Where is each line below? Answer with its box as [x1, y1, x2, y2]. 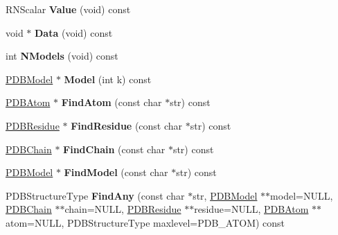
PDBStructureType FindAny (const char [6, 188, 185, 202]
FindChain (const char [63, 141, 166, 156]
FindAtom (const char [61, 95, 162, 110]
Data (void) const [35, 25, 113, 40]
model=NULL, [270, 188, 333, 202]
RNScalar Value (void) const [6, 2, 131, 16]
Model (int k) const [64, 71, 152, 86]
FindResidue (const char [71, 118, 183, 132]
